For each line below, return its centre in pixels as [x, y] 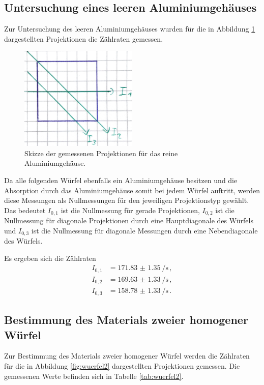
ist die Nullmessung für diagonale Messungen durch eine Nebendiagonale [144, 230]
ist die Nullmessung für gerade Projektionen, [130, 210]
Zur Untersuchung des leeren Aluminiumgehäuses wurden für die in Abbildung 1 [130, 29]
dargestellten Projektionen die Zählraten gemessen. [84, 38]
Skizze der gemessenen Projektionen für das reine [101, 153]
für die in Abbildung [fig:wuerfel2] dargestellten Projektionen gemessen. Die [122, 366]
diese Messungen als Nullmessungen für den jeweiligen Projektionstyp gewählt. [127, 200]
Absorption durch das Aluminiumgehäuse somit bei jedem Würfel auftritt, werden [132, 190]
